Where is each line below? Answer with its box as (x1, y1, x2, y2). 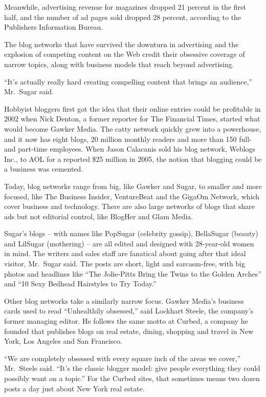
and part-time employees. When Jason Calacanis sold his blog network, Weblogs (4, 143, 256, 154)
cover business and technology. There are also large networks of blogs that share (4, 201, 255, 212)
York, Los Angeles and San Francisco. (4, 336, 122, 346)
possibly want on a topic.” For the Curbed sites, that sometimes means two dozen (4, 373, 260, 383)
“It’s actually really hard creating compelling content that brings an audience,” (4, 76, 252, 87)
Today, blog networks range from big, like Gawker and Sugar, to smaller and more (4, 180, 262, 191)
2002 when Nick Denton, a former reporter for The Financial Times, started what (4, 113, 260, 124)
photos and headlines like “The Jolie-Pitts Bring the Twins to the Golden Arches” (4, 268, 261, 279)
